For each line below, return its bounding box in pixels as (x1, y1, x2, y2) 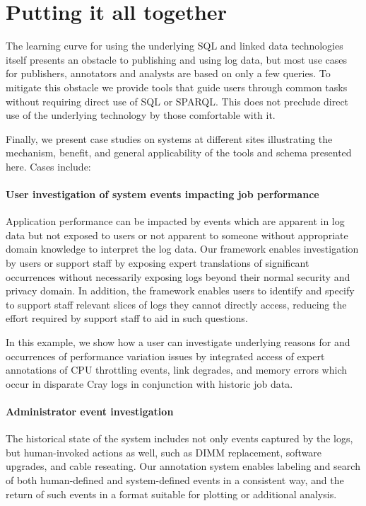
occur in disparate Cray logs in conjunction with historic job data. (6, 376, 293, 391)
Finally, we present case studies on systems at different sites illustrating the (6, 131, 333, 146)
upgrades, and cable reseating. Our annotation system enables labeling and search (6, 459, 360, 473)
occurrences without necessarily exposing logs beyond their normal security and (6, 269, 350, 284)
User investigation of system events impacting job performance (6, 187, 319, 202)
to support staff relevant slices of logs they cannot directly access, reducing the (6, 297, 347, 311)
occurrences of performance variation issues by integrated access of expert (6, 348, 325, 363)
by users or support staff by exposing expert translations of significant (6, 255, 309, 270)
